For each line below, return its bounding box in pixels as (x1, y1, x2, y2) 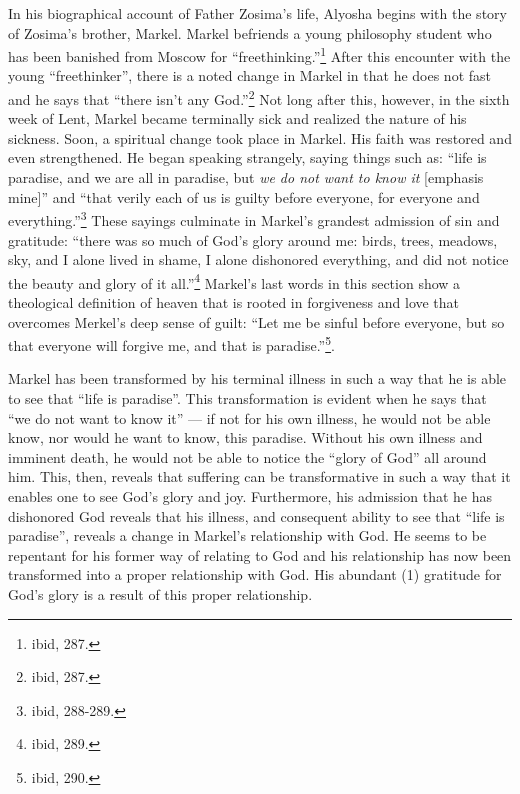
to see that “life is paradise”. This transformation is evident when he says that (8, 387, 487, 408)
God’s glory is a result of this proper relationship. (8, 583, 313, 604)
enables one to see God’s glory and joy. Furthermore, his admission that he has (8, 485, 492, 506)
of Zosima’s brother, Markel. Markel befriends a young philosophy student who (8, 22, 492, 43)
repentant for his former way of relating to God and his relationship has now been (8, 544, 512, 565)
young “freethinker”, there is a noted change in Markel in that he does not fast (8, 65, 491, 86)
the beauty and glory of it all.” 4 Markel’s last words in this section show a (8, 269, 461, 293)
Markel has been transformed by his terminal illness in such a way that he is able (8, 368, 507, 389)
